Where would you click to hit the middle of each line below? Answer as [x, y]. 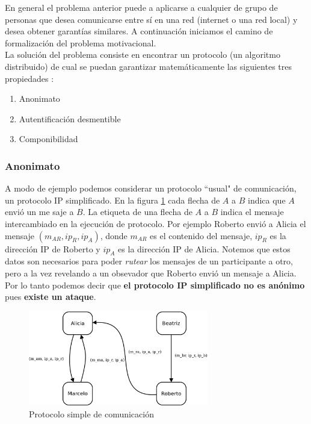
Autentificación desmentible [70, 118]
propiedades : [29, 78]
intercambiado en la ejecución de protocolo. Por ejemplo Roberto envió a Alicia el [155, 223]
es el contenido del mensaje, [201, 235]
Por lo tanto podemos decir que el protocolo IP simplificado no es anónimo [155, 285]
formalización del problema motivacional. [81, 42]
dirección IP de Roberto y [53, 248]
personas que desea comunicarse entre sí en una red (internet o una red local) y [151, 19]
